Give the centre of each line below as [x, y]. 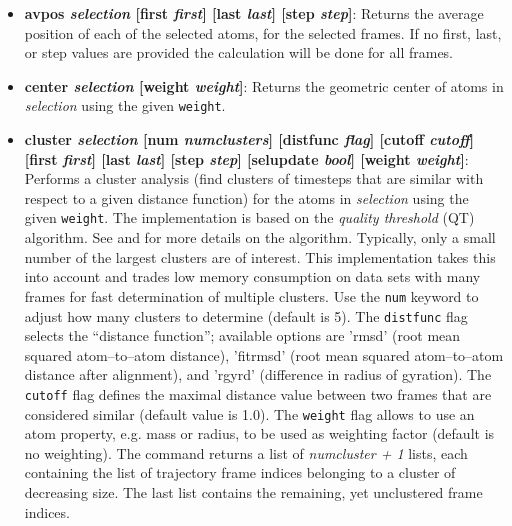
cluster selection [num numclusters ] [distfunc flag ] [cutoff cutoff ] [249, 139]
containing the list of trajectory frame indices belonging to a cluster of [240, 472]
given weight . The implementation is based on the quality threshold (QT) [249, 217]
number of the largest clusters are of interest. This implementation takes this [260, 256]
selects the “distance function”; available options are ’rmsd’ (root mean [242, 335]
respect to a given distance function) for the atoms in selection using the [246, 197]
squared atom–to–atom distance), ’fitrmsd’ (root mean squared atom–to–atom [264, 354]
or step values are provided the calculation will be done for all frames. [238, 52]
